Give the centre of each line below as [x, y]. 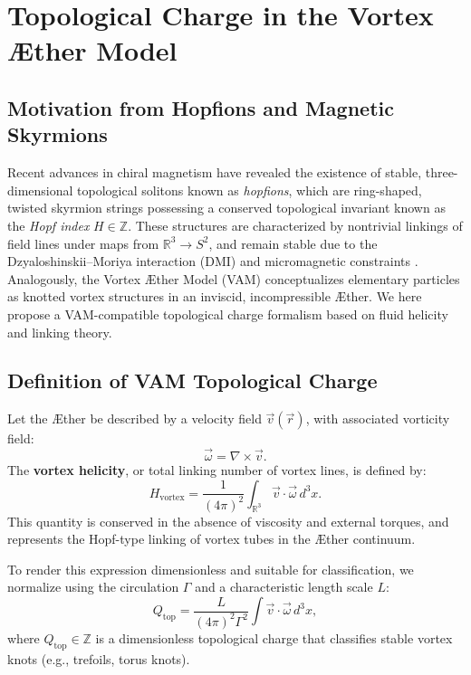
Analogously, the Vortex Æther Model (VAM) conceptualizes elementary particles [234, 278]
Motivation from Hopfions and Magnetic [201, 107]
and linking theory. [60, 332]
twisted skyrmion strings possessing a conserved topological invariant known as [226, 208]
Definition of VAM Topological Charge [192, 380]
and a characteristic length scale [284, 587]
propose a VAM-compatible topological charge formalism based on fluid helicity [228, 314]
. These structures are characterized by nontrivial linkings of [295, 225]
